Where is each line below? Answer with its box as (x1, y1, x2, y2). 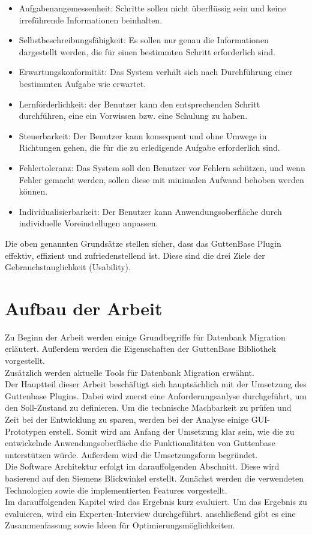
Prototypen (5, 425, 47, 437)
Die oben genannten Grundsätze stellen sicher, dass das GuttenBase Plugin (5, 237, 281, 249)
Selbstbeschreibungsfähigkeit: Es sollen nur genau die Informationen (19, 34, 269, 46)
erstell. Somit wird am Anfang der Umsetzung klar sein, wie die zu (49, 425, 295, 437)
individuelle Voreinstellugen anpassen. (19, 217, 158, 229)
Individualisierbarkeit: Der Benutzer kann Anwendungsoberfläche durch (19, 205, 282, 217)
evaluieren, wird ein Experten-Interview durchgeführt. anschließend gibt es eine (5, 507, 296, 519)
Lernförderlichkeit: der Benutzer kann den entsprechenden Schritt (19, 97, 260, 110)
